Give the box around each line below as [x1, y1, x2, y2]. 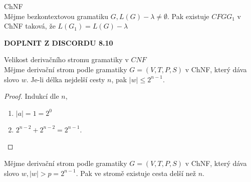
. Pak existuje [167, 11, 209, 21]
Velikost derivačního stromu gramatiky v [4, 54, 129, 65]
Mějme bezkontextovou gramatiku [4, 11, 109, 21]
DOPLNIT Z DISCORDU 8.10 [4, 37, 113, 48]
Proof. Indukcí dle [4, 91, 59, 101]
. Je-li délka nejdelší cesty [26, 74, 105, 84]
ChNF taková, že [4, 21, 56, 31]
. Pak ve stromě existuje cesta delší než [76, 167, 196, 178]
